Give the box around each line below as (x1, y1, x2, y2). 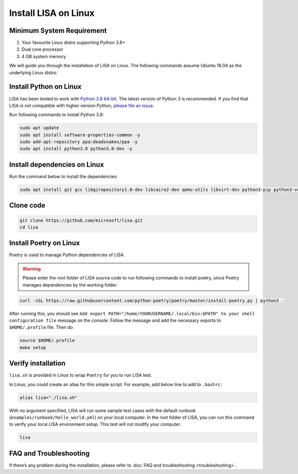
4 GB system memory (21, 53, 67, 59)
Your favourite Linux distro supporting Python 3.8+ (21, 40, 126, 46)
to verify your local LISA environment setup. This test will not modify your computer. (9, 421, 181, 427)
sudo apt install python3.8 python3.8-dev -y (19, 146, 133, 152)
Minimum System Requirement (9, 26, 107, 35)
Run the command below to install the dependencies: (9, 173, 118, 179)
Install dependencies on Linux (9, 160, 104, 169)
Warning (22, 266, 41, 272)
